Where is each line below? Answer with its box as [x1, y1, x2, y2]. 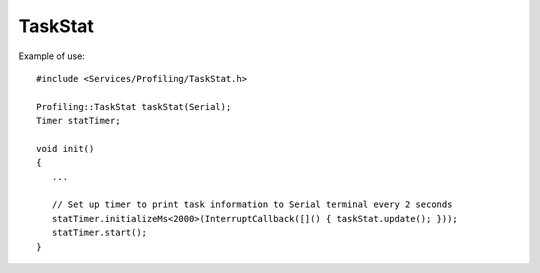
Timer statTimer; [36, 115, 121, 127]
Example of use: [18, 50, 85, 62]
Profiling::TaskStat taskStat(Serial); [36, 101, 232, 112]
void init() [36, 143, 95, 154]
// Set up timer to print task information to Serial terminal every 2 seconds [51, 199, 453, 210]
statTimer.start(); [51, 227, 148, 239]
